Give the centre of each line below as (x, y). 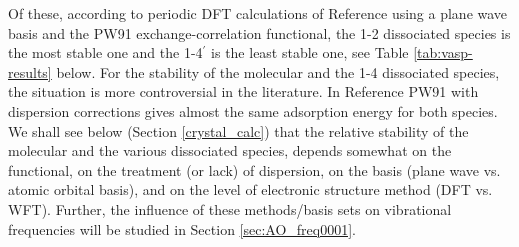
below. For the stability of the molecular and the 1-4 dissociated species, (278, 71)
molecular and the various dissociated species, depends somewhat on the (230, 150)
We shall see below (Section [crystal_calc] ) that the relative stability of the (238, 130)
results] (30, 71)
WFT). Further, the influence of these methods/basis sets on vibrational (230, 208)
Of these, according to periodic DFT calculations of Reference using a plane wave (258, 13)
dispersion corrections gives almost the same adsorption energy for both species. (253, 110)
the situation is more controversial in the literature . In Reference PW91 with (243, 91)
